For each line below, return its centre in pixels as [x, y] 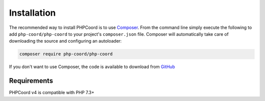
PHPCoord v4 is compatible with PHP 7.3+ [52, 93]
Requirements [31, 81]
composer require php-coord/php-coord [66, 54]
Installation [32, 13]
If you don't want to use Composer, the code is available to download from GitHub [92, 67]
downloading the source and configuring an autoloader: [66, 41]
